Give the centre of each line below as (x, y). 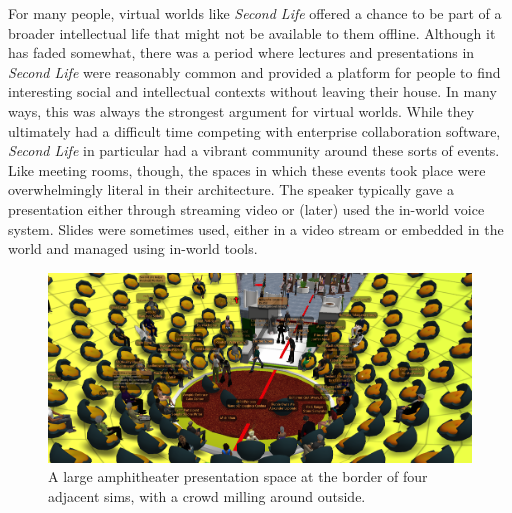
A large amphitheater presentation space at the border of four (238, 476)
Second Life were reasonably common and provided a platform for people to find (254, 71)
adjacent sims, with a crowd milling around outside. (207, 495)
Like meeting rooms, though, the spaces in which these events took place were (247, 169)
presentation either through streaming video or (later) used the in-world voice (246, 208)
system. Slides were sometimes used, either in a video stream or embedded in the (256, 228)
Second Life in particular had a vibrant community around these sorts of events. (254, 150)
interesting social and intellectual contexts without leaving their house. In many (252, 91)
